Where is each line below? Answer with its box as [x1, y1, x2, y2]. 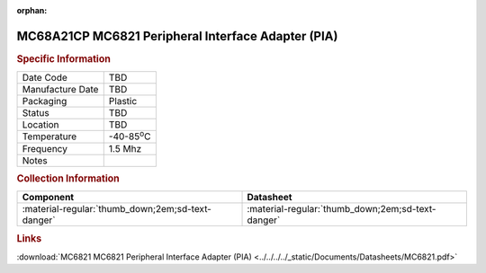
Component [22, 191, 75, 204]
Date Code [22, 72, 67, 84]
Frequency [22, 142, 67, 154]
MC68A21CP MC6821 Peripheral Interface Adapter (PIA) [16, 28, 338, 44]
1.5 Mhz [108, 142, 142, 154]
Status [22, 107, 49, 119]
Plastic [108, 95, 138, 108]
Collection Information [16, 172, 121, 184]
